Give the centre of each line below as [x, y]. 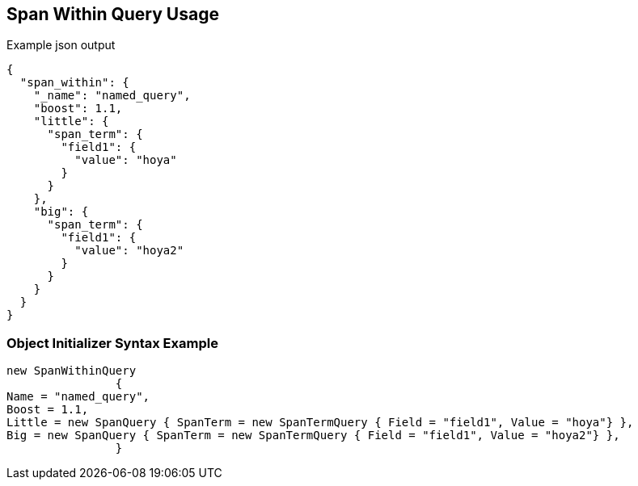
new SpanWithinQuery [72, 371]
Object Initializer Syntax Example [112, 343]
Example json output [61, 45]
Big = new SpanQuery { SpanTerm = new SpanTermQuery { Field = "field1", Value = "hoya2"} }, [313, 436]
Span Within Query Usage [113, 14]
